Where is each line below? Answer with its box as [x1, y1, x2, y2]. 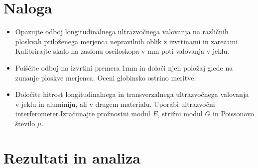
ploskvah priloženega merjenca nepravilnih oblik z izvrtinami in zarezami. [15, 36, 240, 46]
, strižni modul [157, 108, 203, 119]
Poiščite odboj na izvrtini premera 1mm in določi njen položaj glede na [15, 62, 233, 73]
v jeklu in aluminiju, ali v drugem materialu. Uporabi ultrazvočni [15, 98, 215, 109]
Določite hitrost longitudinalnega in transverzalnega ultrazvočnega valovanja [15, 89, 249, 99]
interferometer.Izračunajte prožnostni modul [15, 108, 150, 119]
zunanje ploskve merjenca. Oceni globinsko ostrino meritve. [15, 72, 196, 83]
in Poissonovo [213, 108, 254, 119]
